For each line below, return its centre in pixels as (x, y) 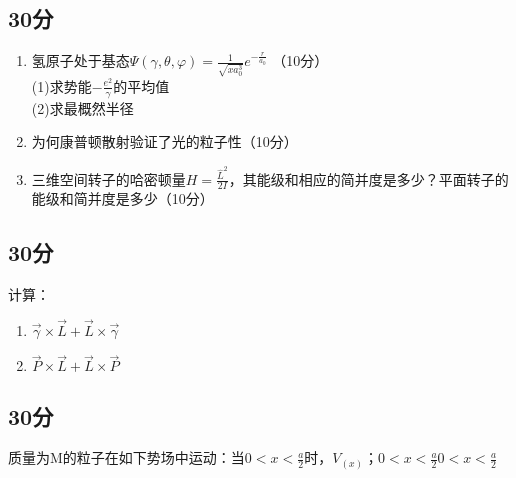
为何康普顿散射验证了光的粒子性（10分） (164, 141)
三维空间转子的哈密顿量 (108, 178)
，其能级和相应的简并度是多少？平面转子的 (368, 178)
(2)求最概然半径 (82, 107)
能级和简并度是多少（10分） (122, 198)
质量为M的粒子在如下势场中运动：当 (126, 457)
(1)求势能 (61, 85)
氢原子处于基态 (80, 60)
